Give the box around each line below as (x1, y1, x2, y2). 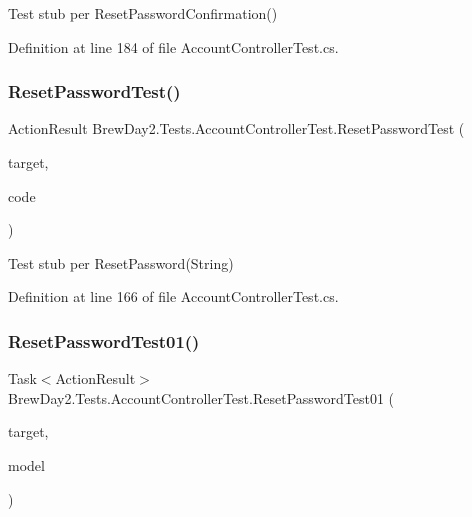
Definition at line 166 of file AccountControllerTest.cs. (8, 286, 339, 307)
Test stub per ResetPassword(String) (8, 252, 234, 273)
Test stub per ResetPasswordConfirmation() (8, 3, 278, 23)
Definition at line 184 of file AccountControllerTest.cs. (8, 36, 339, 57)
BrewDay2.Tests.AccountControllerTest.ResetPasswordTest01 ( (8, 387, 395, 408)
